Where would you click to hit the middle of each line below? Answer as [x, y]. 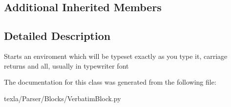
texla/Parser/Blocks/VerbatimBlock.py [63, 98]
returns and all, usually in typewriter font [66, 65]
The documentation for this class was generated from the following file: [110, 82]
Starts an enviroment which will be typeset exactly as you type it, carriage [116, 56]
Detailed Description [57, 36]
